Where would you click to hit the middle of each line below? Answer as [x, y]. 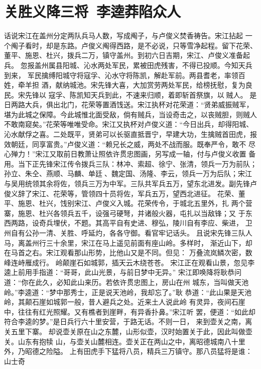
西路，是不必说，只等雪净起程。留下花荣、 [186, 45]
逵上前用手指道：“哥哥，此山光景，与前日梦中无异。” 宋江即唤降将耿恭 [119, 272]
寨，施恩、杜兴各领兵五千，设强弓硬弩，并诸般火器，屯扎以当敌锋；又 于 [125, 213]
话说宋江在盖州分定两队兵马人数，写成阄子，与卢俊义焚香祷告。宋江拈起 [123, 35]
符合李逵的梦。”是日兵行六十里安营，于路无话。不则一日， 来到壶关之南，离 [128, 321]
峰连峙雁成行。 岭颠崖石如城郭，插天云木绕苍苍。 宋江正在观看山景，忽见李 [129, 262]
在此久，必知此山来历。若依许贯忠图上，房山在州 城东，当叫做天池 [139, 282]
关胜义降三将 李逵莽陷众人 [93, 11]
